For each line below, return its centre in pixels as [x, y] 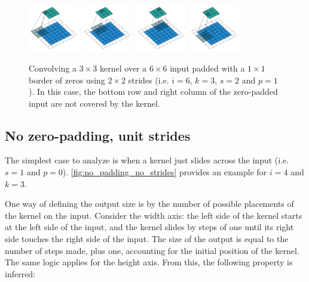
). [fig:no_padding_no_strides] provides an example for [165, 172]
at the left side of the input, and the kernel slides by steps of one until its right [149, 227]
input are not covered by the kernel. [94, 103]
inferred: [20, 273]
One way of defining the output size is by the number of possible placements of [149, 204]
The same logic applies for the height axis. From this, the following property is [149, 262]
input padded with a [207, 68]
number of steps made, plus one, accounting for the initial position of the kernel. [152, 250]
